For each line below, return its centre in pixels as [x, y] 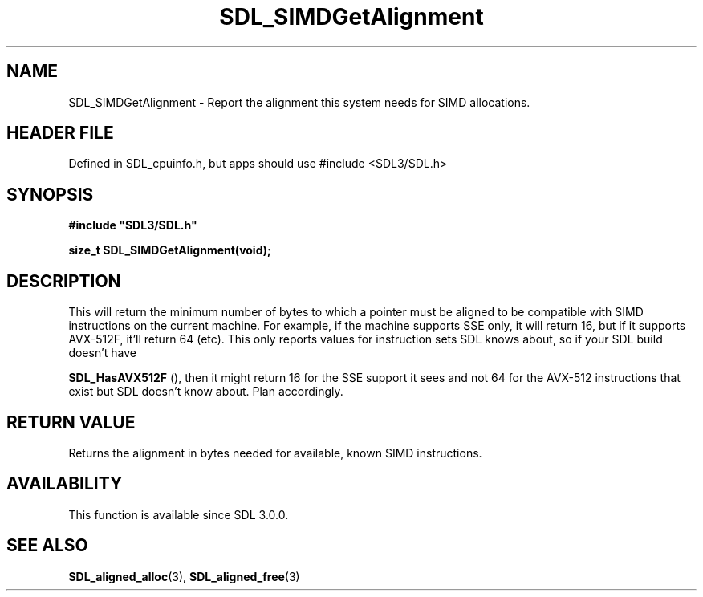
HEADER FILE [60, 133]
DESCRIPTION [64, 281]
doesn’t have [102, 353]
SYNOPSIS [50, 194]
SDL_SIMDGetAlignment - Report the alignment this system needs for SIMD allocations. [299, 102]
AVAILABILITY [65, 484]
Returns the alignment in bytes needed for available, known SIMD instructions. [275, 453]
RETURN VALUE [71, 422]
